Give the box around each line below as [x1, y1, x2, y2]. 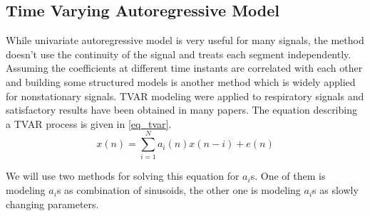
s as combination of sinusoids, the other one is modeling [56, 183, 301, 198]
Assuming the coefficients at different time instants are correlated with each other [6, 60, 363, 75]
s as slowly [312, 183, 359, 198]
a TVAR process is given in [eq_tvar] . [6, 116, 172, 131]
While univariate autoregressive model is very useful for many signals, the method [6, 33, 364, 48]
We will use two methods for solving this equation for [6, 168, 240, 183]
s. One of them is [250, 168, 326, 183]
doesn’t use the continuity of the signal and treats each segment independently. [6, 46, 351, 61]
